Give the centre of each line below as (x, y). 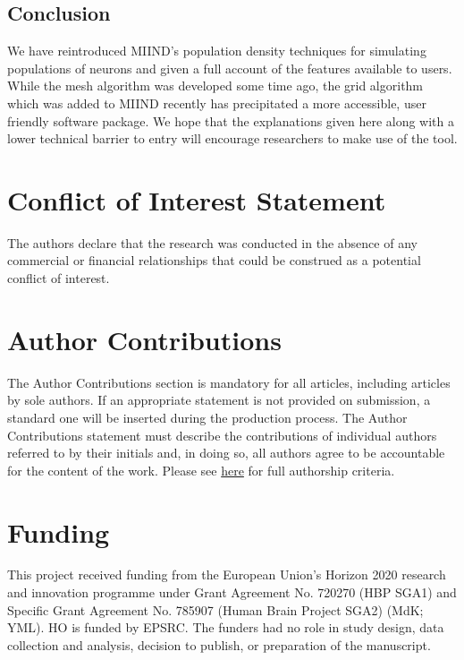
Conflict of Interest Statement (197, 199)
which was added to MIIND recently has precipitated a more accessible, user (217, 103)
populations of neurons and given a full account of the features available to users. (230, 68)
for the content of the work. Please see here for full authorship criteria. (201, 470)
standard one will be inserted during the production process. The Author (207, 417)
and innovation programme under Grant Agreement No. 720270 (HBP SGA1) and (232, 592)
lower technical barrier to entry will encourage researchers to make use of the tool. (232, 138)
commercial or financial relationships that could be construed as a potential (214, 260)
